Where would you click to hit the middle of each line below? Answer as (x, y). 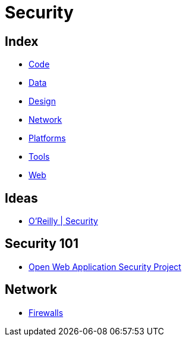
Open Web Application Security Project (105, 266)
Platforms (47, 138)
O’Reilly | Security (63, 221)
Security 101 (42, 244)
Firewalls (46, 312)
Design (42, 101)
